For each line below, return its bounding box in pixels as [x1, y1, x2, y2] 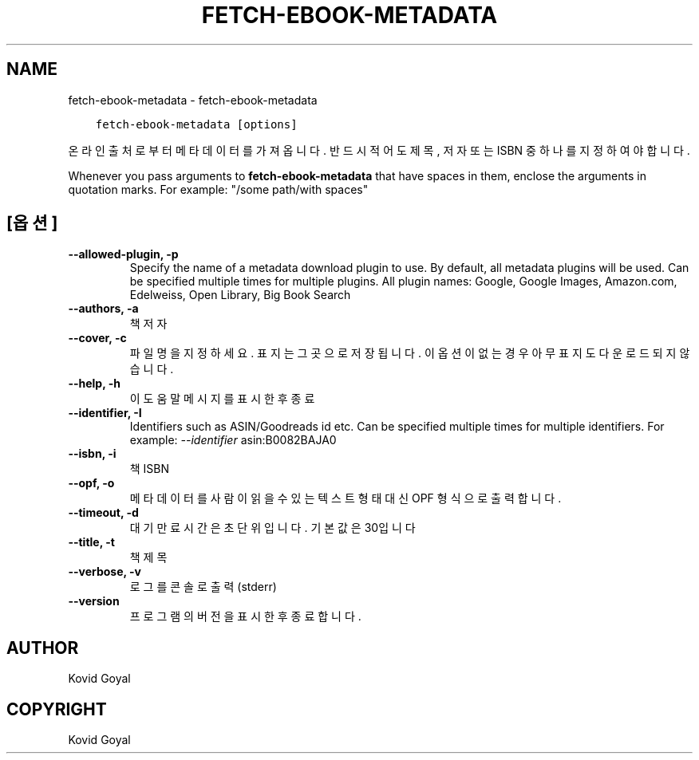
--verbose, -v [68, 565, 141, 579]
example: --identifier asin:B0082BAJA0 [129, 433, 337, 447]
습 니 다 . [129, 362, 174, 376]
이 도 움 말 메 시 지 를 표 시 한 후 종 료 [129, 392, 315, 406]
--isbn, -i [68, 447, 116, 461]
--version [68, 594, 120, 608]
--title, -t [68, 535, 115, 549]
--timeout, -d [68, 506, 139, 520]
